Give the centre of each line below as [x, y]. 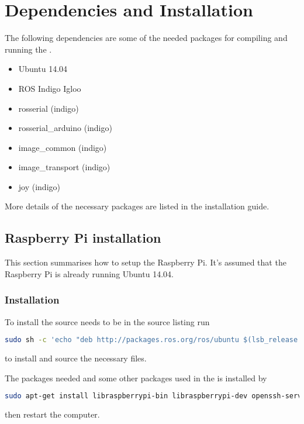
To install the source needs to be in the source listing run [107, 321]
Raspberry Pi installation [83, 238]
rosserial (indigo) [49, 108]
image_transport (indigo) [64, 167]
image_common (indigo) [63, 147]
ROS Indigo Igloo [50, 88]
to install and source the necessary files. [76, 358]
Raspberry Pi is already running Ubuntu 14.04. [89, 273]
